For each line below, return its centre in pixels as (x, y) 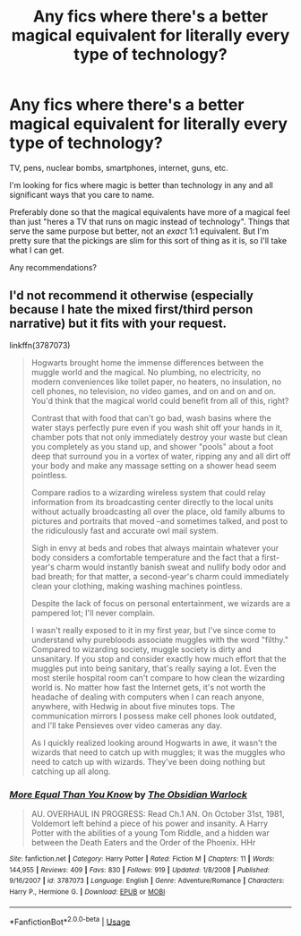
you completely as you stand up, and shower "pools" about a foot (152, 446)
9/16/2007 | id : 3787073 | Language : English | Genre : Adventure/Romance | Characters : (147, 881)
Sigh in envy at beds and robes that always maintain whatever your (155, 547)
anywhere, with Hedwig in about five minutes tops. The (133, 706)
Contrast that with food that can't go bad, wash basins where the (151, 417)
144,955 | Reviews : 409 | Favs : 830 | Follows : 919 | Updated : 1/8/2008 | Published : (140, 870)
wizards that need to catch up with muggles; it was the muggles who (158, 752)
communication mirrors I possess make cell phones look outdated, (154, 716)
